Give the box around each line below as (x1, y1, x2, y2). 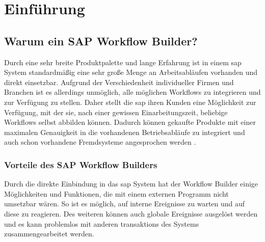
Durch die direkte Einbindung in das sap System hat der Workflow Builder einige (4, 178, 258, 189)
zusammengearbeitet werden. (4, 228, 94, 239)
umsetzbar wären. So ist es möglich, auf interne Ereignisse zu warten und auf (4, 198, 245, 209)
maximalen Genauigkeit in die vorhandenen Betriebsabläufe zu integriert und (4, 126, 245, 137)
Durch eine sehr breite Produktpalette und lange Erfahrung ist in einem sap (4, 57, 242, 67)
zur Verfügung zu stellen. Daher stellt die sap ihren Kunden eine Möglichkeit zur (4, 96, 256, 107)
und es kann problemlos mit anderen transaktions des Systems (4, 218, 199, 229)
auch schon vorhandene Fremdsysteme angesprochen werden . (4, 137, 196, 147)
